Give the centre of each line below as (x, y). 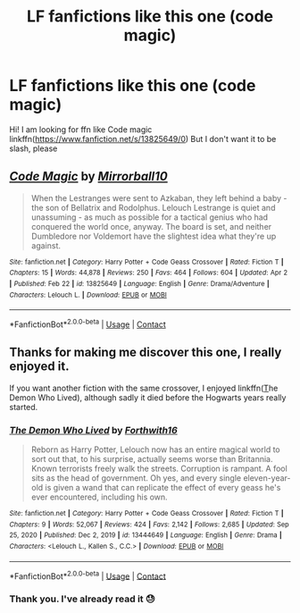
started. (24, 407)
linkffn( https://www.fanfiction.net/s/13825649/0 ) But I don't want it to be (143, 139)
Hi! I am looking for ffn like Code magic (81, 129)
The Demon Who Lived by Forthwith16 (94, 430)
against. (46, 245)
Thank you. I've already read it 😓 (83, 599)
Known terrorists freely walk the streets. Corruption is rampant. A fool (159, 469)
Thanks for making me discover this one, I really (146, 353)
